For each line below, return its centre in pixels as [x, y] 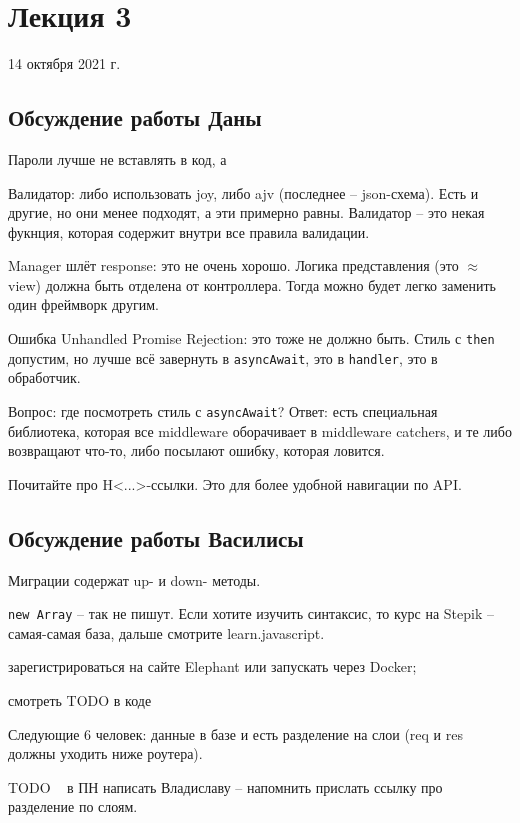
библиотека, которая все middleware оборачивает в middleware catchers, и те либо [260, 430]
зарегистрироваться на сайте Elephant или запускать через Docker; [212, 666]
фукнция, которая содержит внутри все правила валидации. [189, 231]
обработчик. [44, 377]
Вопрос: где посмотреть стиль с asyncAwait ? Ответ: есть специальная [223, 410]
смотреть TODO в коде [80, 700]
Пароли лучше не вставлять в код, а [117, 158]
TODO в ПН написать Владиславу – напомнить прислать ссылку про [225, 786]
